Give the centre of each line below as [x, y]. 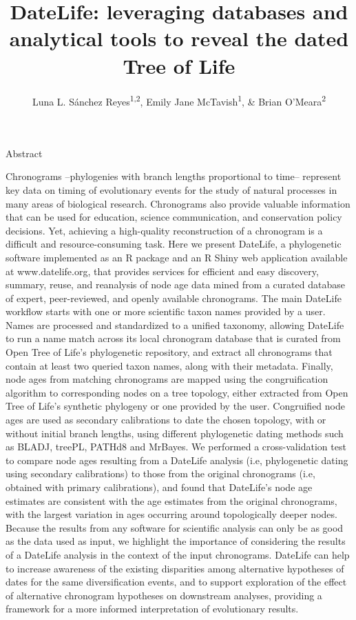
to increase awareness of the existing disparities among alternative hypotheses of [175, 568]
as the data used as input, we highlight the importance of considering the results [176, 541]
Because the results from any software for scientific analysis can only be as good [175, 527]
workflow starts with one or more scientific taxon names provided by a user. [166, 311]
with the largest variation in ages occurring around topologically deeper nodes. [171, 514]
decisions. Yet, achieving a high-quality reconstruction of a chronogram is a [164, 230]
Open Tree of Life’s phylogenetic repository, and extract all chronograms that [169, 352]
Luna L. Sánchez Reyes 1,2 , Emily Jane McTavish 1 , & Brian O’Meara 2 [179, 100]
